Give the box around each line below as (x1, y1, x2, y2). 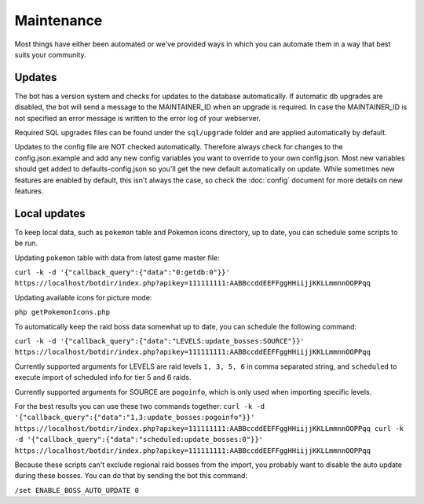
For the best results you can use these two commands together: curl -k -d (14, 401, 265, 410)
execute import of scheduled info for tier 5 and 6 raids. (14, 373, 192, 382)
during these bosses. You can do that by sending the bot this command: (14, 471, 247, 480)
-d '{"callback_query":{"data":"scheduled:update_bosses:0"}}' (14, 435, 263, 444)
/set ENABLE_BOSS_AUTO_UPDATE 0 (14, 486, 139, 495)
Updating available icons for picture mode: (14, 292, 152, 302)
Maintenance (14, 12, 103, 29)
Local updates (14, 207, 86, 220)
